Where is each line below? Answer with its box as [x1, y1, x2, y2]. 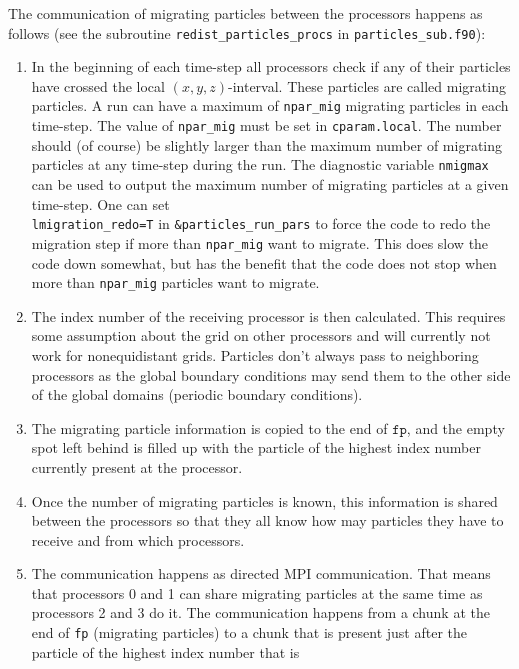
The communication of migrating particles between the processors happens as [8, 3, 483, 23]
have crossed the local [31, 75, 165, 96]
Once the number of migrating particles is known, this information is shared [31, 490, 498, 511]
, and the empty [406, 417, 505, 438]
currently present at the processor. [31, 456, 243, 477]
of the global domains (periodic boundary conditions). [31, 384, 363, 405]
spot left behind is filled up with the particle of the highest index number [31, 437, 481, 458]
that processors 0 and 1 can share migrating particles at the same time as [31, 582, 483, 603]
